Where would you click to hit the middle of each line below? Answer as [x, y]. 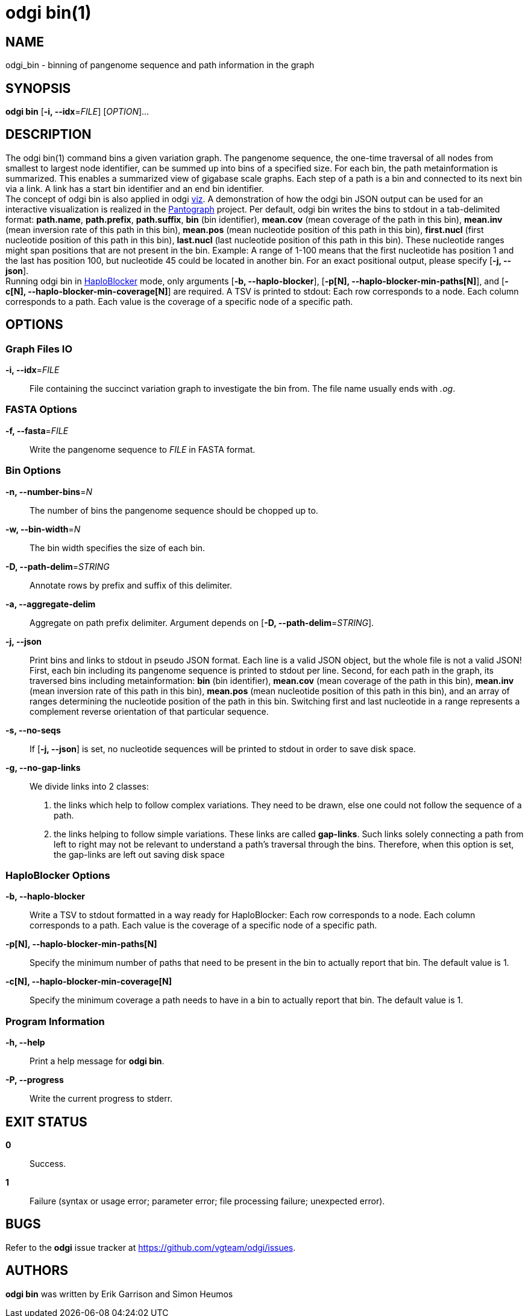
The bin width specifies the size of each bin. [118, 548]
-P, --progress [35, 1080]
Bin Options [33, 471]
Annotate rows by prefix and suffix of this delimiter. [131, 585]
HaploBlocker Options [58, 875]
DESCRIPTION [49, 135]
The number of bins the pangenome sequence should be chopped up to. [174, 510]
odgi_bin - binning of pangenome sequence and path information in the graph [160, 65]
